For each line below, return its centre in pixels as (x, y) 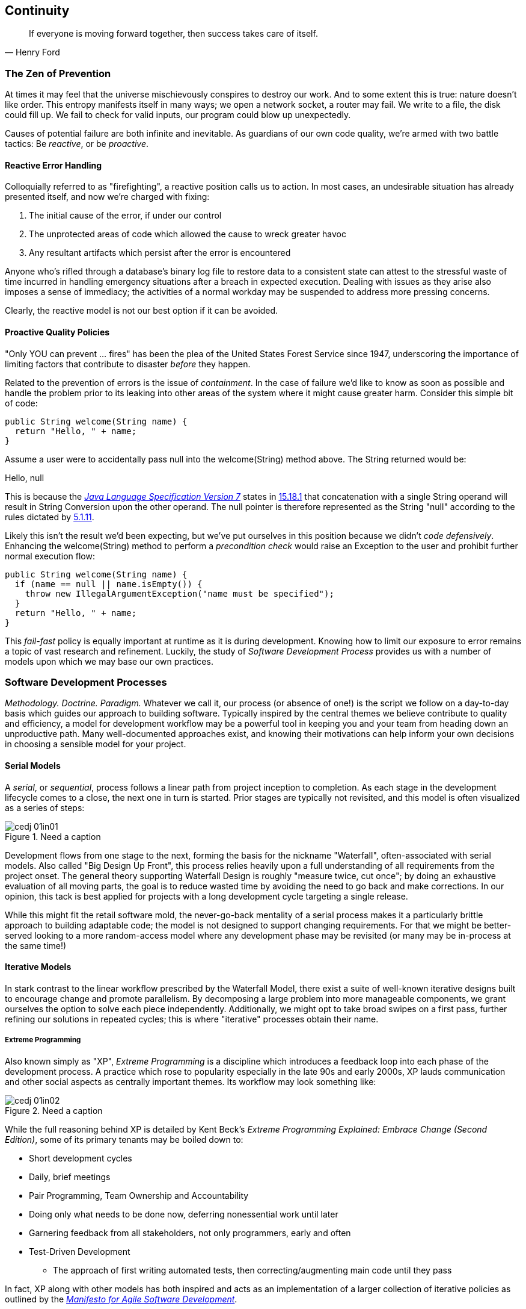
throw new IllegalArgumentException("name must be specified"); (179, 593)
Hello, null (25, 477)
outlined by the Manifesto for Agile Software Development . (121, 1299)
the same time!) (36, 945)
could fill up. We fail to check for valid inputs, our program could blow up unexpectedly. (178, 115)
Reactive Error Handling (54, 165)
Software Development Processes (86, 682)
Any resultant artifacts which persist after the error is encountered (160, 253)
